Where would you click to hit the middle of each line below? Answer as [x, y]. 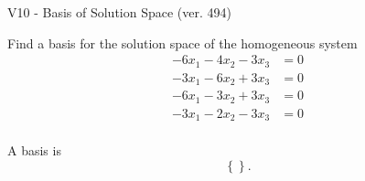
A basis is [34, 150]
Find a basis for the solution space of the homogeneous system [182, 43]
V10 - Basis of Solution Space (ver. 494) [119, 12]
